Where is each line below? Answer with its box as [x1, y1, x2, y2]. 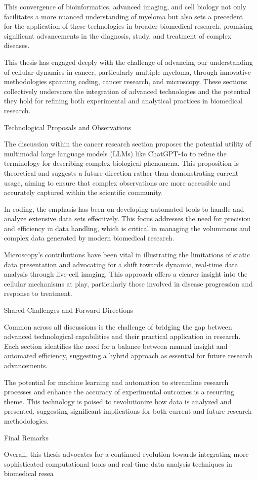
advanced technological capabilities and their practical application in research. [4, 331, 241, 341]
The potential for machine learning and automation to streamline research [4, 377, 229, 387]
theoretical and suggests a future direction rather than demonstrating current [4, 167, 239, 178]
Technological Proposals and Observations [4, 122, 131, 132]
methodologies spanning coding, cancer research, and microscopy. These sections [4, 76, 247, 87]
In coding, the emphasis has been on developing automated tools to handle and [4, 203, 244, 214]
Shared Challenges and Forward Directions [4, 305, 133, 315]
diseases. [4, 40, 30, 50]
